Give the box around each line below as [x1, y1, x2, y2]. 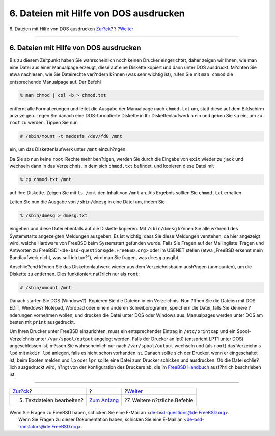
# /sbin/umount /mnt [20, 285, 71, 290]
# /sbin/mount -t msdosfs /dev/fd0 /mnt [20, 133, 122, 139]
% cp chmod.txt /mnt [20, 176, 71, 183]
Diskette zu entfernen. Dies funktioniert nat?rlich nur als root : [9, 271, 140, 277]
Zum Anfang [89, 397, 119, 404]
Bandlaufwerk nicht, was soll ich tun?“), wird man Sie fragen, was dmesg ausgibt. [9, 254, 180, 261]
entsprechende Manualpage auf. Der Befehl [9, 79, 101, 85]
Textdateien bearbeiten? [25, 397, 84, 404]
